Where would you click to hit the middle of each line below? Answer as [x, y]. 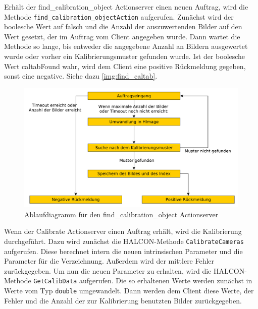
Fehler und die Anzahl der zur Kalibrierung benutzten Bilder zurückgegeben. [123, 300]
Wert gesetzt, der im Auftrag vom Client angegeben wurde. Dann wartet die [122, 36]
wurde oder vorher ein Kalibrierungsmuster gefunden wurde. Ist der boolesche [125, 56]
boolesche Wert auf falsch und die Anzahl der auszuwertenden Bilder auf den [123, 26]
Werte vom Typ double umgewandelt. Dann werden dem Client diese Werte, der [129, 291]
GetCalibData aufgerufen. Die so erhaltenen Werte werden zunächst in [143, 281]
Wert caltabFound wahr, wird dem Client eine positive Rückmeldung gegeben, [125, 66]
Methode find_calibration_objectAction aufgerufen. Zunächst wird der [119, 16]
